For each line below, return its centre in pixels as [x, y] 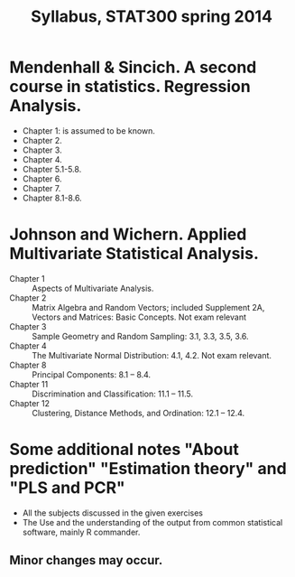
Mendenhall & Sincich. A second [133, 67]
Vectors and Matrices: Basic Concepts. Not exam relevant [139, 317]
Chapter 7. [41, 188]
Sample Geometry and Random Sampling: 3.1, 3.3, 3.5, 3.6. [141, 336]
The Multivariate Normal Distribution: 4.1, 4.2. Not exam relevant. [152, 355]
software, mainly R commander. [81, 532]
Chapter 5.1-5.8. [52, 169]
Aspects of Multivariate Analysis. [93, 288]
